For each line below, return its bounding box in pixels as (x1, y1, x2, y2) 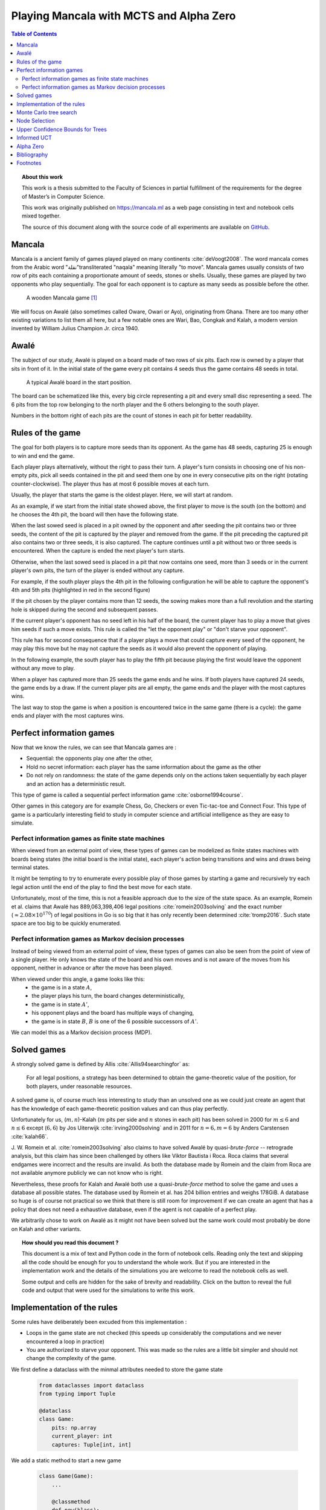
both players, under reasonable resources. (26, 1082, 132, 1090)
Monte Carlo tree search (16, 109, 77, 116)
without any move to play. (11, 664, 75, 672)
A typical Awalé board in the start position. (26, 379, 132, 386)
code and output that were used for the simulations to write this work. (22, 1287, 196, 1294)
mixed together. (22, 212, 61, 220)
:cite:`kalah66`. (11, 1132, 48, 1140)
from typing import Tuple (39, 1390, 116, 1398)
